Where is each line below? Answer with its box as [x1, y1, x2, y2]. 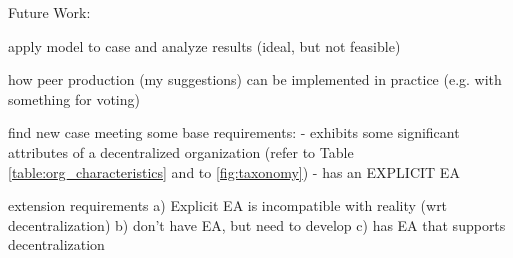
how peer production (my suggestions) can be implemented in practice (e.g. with [8, 69, 502, 90]
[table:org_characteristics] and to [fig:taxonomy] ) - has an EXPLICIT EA [8, 161, 460, 182]
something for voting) [8, 88, 140, 109]
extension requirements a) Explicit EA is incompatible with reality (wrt [8, 195, 448, 216]
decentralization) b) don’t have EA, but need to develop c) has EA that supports [8, 214, 506, 235]
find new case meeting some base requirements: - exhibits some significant [8, 122, 460, 143]
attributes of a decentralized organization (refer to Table [8, 141, 354, 162]
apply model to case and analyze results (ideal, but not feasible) [8, 35, 401, 56]
